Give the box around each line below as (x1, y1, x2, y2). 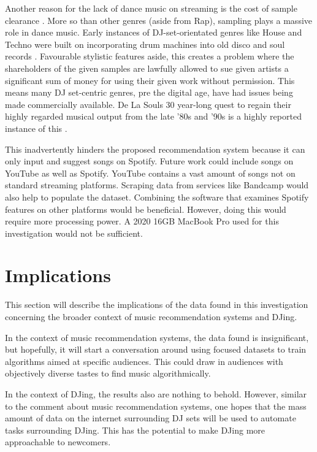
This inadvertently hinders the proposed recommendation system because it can (5, 142, 305, 155)
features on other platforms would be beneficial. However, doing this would (5, 202, 286, 215)
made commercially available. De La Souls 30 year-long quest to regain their (5, 98, 291, 110)
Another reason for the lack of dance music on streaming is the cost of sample (5, 2, 297, 14)
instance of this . (5, 121, 67, 134)
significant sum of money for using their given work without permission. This (5, 74, 295, 86)
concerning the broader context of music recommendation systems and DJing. (5, 310, 297, 323)
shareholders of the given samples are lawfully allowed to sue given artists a (5, 61, 289, 74)
